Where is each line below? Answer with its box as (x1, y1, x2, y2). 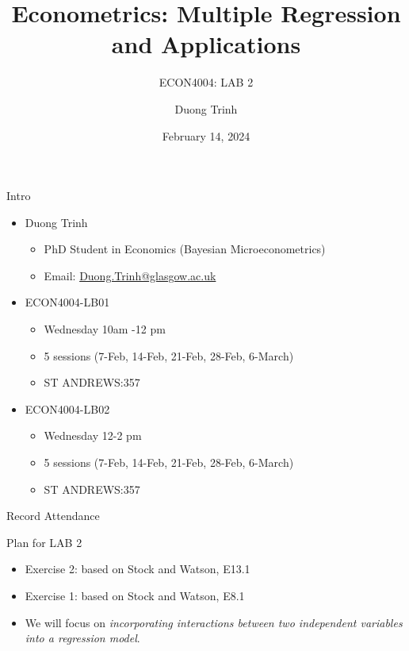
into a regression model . (25, 630, 140, 646)
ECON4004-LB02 (25, 400, 110, 417)
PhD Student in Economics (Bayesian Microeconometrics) (44, 241, 326, 257)
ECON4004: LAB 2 (159, 74, 254, 91)
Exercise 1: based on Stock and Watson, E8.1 (25, 587, 245, 603)
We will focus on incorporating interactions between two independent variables (25, 614, 403, 630)
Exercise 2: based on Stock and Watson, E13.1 (25, 560, 250, 577)
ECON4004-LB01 (25, 294, 110, 310)
